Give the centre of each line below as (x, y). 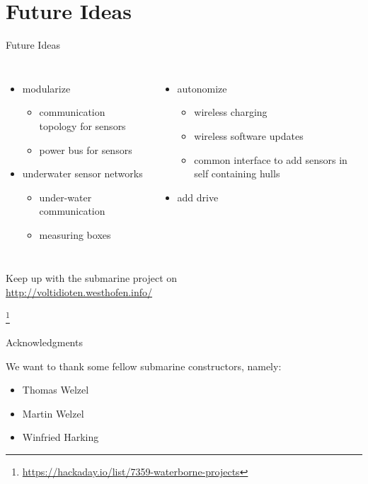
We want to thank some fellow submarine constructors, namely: (144, 366)
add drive (198, 197)
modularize (46, 88)
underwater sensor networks (82, 173)
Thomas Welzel (56, 390)
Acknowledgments (44, 342)
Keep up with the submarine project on (92, 278)
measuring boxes (75, 234)
